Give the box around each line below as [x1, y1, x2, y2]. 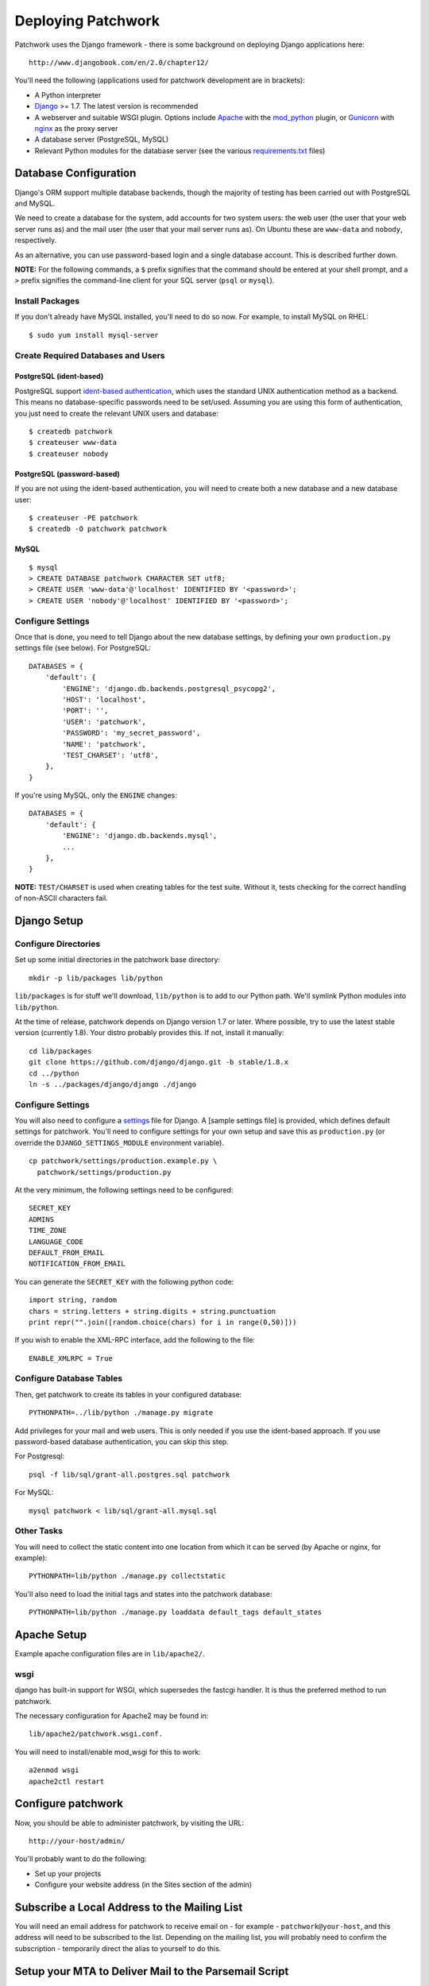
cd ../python [29, 1068, 79, 1078]
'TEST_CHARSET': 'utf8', [62, 751, 159, 759]
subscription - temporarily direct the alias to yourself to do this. [14, 1943, 222, 1953]
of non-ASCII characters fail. [14, 894, 108, 903]
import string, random [29, 1296, 118, 1304]
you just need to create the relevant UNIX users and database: [14, 408, 218, 418]
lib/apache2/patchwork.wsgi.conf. [29, 1729, 163, 1739]
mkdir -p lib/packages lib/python [29, 973, 163, 983]
